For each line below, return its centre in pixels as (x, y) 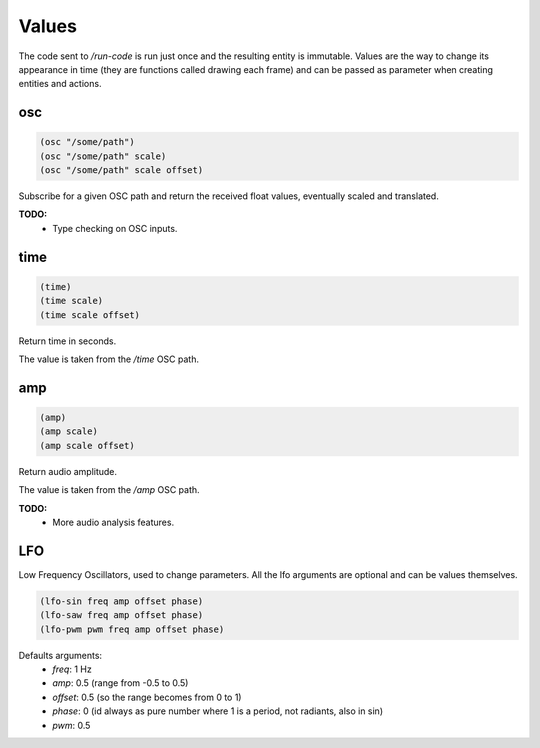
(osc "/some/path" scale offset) (121, 170)
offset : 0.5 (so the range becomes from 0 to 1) (147, 697)
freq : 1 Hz (72, 669)
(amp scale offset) (87, 445)
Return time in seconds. (67, 341)
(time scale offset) (89, 314)
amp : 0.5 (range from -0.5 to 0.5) (120, 683)
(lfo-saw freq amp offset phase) (121, 615)
